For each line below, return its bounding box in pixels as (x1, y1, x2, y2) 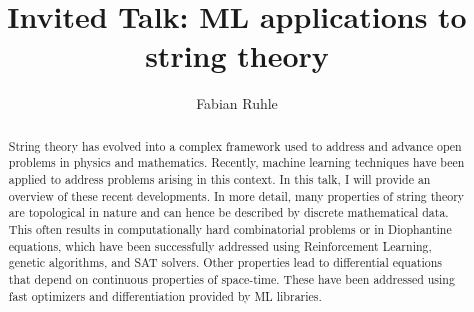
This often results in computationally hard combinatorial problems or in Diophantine (8, 220, 452, 237)
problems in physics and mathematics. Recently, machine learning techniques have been (8, 154, 465, 171)
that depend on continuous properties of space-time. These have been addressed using (8, 270, 455, 287)
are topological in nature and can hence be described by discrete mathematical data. (8, 204, 449, 221)
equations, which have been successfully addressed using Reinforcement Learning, (8, 237, 432, 254)
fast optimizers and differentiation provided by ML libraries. (8, 287, 322, 304)
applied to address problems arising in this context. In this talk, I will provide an (8, 171, 431, 188)
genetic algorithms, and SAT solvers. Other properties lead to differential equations (8, 254, 443, 271)
